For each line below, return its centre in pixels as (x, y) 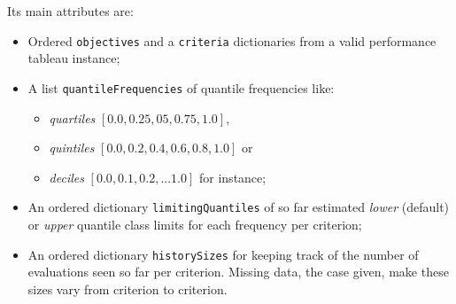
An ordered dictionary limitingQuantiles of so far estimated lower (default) (239, 207)
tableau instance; (74, 58)
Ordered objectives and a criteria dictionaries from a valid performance (232, 40)
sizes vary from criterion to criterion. (128, 288)
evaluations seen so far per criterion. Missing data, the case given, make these (238, 272)
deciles (66, 177)
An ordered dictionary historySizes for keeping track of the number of (223, 254)
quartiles (72, 117)
